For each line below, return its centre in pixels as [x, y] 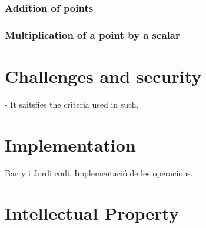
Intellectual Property [92, 213]
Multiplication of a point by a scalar [92, 34]
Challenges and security [103, 76]
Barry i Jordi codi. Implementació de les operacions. [99, 172]
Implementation [70, 144]
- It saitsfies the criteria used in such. [72, 104]
